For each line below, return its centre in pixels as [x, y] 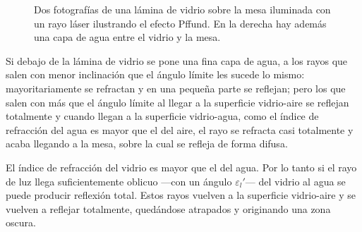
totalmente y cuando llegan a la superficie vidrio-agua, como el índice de [162, 116]
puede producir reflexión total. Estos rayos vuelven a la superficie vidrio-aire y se [181, 195]
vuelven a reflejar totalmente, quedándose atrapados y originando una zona [168, 208]
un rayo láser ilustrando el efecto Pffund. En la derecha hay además [180, 23]
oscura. [21, 222]
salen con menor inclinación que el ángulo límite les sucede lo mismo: [155, 74]
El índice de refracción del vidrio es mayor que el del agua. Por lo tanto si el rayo [181, 167]
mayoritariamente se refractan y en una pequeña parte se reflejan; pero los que [176, 88]
